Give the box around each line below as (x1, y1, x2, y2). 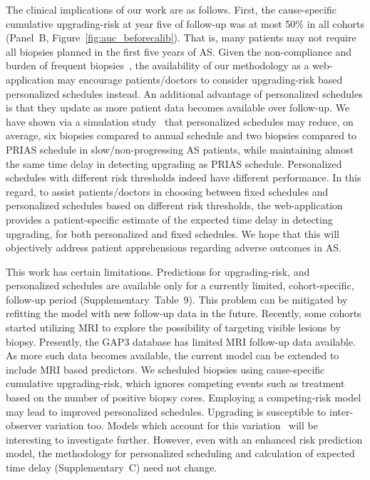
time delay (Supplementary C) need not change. (6, 460, 217, 474)
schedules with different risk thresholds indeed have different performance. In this (6, 170, 361, 185)
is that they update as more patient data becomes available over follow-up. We (6, 100, 350, 115)
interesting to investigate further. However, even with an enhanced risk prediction (6, 431, 363, 446)
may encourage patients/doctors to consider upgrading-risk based (57, 71, 343, 86)
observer (6, 418, 42, 433)
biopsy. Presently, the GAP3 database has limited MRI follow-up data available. (6, 334, 356, 349)
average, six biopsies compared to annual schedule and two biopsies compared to (6, 128, 357, 143)
